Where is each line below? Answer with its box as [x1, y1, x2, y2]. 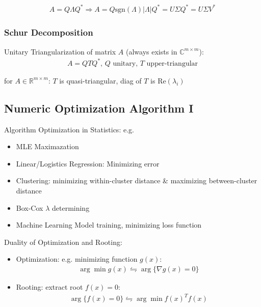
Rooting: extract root [16, 282, 83, 292]
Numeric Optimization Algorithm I [4, 100, 194, 116]
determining [51, 202, 90, 213]
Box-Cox [16, 202, 43, 213]
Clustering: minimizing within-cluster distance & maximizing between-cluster [16, 175, 257, 186]
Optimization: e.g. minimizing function [16, 254, 138, 264]
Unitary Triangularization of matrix [4, 46, 116, 57]
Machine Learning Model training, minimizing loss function [16, 219, 202, 230]
